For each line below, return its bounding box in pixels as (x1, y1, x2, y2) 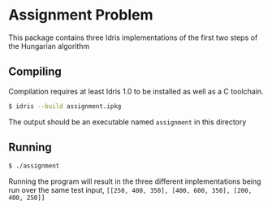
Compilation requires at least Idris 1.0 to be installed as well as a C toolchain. (8, 86, 264, 96)
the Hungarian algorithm (8, 41, 90, 50)
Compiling (8, 65, 63, 79)
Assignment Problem (8, 6, 153, 24)
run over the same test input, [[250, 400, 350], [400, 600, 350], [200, (8, 185, 253, 195)
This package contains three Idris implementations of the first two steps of (8, 33, 258, 42)
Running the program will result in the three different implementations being (8, 176, 261, 186)
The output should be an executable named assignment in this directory (8, 116, 247, 127)
